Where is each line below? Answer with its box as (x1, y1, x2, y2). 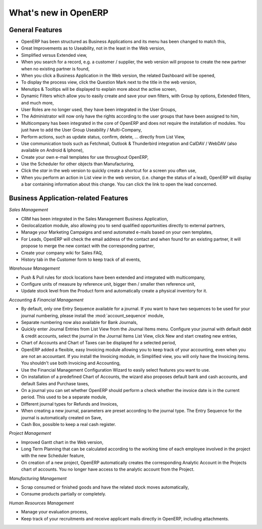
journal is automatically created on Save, (21, 414, 102, 420)
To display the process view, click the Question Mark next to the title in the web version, (21, 79, 196, 85)
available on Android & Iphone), (21, 147, 84, 153)
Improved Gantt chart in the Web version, (21, 439, 104, 445)
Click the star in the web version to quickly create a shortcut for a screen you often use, (21, 168, 196, 173)
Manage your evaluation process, (21, 509, 88, 515)
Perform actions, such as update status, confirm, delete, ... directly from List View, (21, 134, 185, 139)
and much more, (21, 100, 54, 105)
